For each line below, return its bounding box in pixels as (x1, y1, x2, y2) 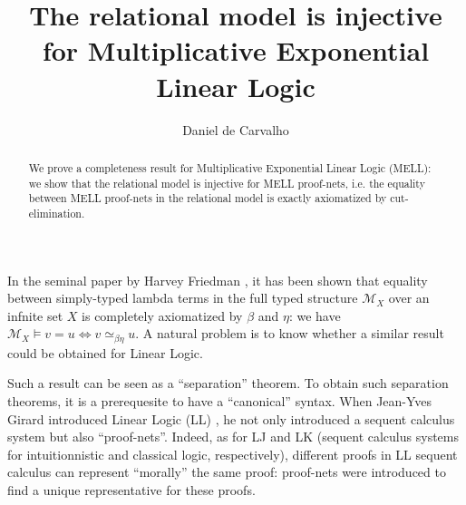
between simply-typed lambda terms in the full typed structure (7, 288, 358, 307)
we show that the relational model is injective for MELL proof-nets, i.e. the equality (28, 175, 425, 190)
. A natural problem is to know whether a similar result (135, 324, 444, 343)
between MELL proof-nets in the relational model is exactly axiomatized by (28, 190, 387, 206)
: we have (288, 306, 341, 325)
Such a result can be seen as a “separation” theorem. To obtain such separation (7, 374, 449, 393)
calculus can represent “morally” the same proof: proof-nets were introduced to (7, 462, 446, 481)
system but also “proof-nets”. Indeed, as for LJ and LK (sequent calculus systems (7, 427, 459, 446)
